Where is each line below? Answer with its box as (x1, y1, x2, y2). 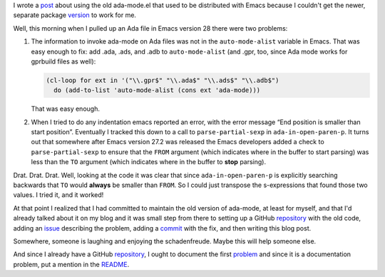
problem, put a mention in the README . (13, 260, 130, 268)
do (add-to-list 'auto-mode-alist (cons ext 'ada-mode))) (53, 86, 261, 94)
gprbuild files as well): (31, 57, 96, 66)
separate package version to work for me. (13, 11, 137, 19)
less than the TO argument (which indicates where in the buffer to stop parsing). (31, 158, 267, 166)
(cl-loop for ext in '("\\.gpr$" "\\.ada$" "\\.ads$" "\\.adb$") (46, 76, 279, 84)
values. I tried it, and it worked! (13, 191, 104, 199)
